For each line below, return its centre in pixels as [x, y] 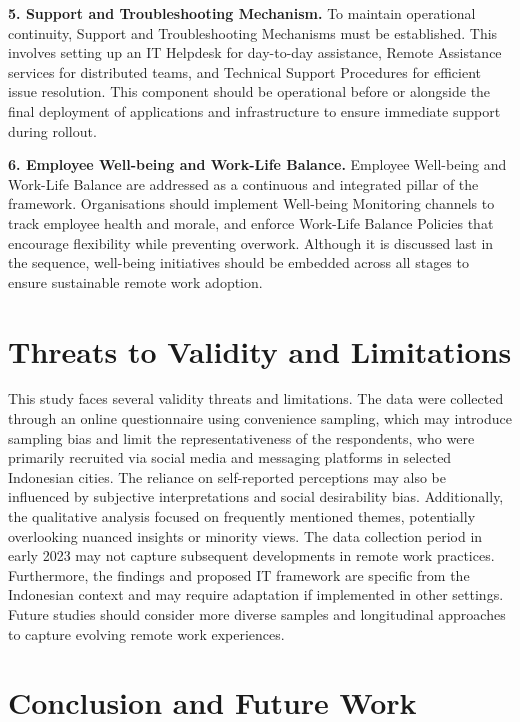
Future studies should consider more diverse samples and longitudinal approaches [257, 613]
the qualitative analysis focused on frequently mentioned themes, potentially [242, 516]
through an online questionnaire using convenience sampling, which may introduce [260, 418]
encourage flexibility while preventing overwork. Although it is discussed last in [251, 242]
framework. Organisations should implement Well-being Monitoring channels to [251, 203]
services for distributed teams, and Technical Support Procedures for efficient [244, 71]
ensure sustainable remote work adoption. [135, 281]
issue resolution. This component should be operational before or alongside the [249, 91]
